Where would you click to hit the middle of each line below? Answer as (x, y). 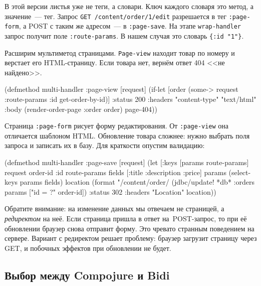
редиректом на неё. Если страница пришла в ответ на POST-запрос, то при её (126, 218)
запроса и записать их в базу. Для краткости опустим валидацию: (105, 145)
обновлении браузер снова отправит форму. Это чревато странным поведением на (129, 228)
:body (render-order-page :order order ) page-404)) (81, 109)
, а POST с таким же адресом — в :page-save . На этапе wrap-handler (130, 26)
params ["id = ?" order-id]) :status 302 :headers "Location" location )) (110, 191)
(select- (240, 172)
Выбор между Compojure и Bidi (87, 275)
